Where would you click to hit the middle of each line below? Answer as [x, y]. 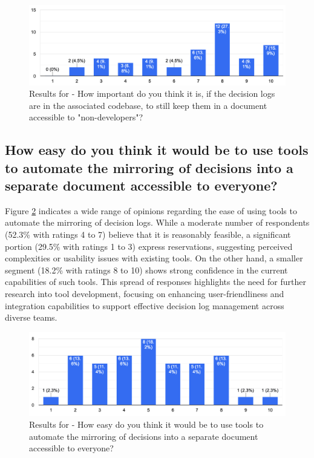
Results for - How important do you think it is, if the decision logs [152, 93]
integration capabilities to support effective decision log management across [145, 305]
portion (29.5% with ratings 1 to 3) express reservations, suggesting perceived [149, 246]
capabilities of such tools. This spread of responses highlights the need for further [155, 282]
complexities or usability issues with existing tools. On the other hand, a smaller [154, 258]
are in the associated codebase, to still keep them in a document [148, 105]
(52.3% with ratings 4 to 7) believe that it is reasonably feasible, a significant [148, 234]
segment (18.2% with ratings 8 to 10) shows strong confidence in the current [146, 270]
